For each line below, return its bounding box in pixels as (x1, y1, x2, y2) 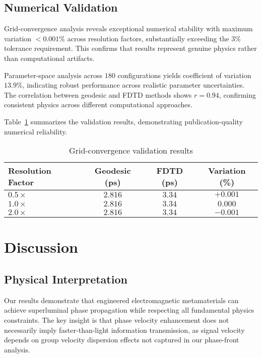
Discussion (4, 237, 78, 257)
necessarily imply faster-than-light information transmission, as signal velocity (4, 324, 245, 335)
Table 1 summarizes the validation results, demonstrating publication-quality (4, 116, 243, 126)
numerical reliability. (4, 126, 68, 136)
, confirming (219, 89, 256, 100)
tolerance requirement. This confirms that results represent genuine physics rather (4, 43, 257, 53)
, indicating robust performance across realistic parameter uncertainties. (22, 80, 245, 90)
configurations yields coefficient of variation (117, 69, 251, 80)
